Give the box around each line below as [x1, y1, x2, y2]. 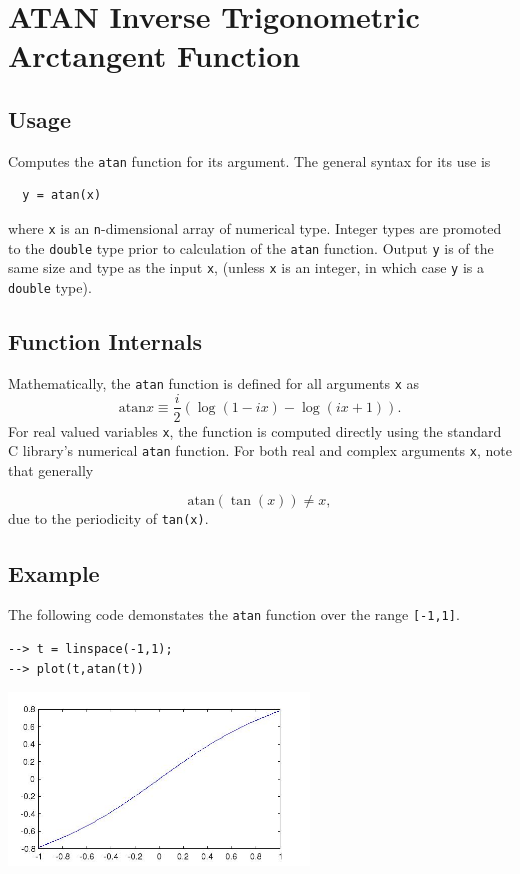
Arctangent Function [8, 35, 301, 76]
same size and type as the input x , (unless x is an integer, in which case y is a [8, 257, 484, 278]
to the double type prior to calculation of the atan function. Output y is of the [8, 237, 494, 258]
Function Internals [8, 326, 203, 357]
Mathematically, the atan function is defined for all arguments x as [8, 372, 420, 393]
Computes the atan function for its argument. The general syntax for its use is [8, 150, 491, 171]
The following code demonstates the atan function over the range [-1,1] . [8, 604, 460, 625]
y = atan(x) [22, 188, 102, 203]
